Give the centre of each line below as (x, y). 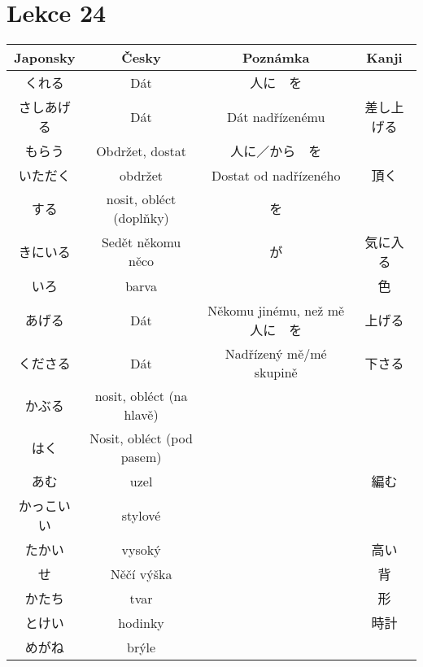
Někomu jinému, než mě (276, 311)
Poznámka (276, 58)
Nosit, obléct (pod (141, 438)
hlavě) (141, 415)
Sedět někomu (141, 242)
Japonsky (45, 58)
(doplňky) (141, 218)
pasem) (141, 457)
